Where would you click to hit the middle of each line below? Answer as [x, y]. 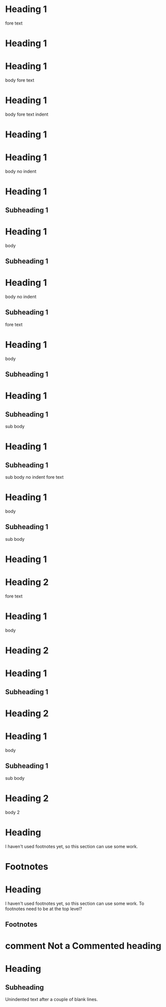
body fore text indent [27, 114]
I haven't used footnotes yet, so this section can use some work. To [75, 903]
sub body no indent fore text [34, 477]
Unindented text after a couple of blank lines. [51, 999]
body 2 [12, 812]
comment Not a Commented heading [83, 946]
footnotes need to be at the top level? [44, 909]
